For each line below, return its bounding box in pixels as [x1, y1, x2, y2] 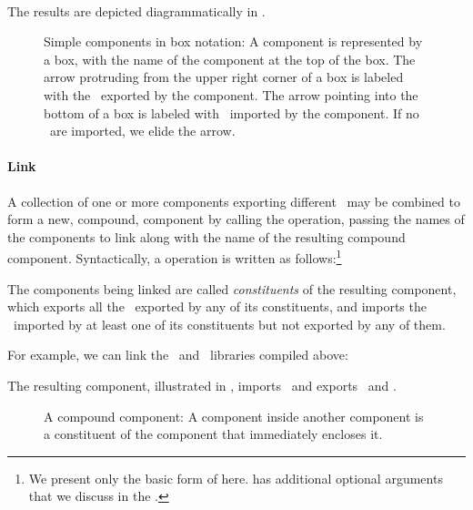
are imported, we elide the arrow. [49, 121, 236, 140]
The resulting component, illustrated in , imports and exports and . [7, 375, 397, 394]
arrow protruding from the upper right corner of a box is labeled [44, 67, 404, 87]
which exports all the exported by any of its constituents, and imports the [7, 297, 427, 316]
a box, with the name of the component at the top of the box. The [44, 49, 416, 68]
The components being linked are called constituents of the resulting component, [7, 279, 457, 298]
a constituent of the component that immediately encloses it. [44, 424, 383, 444]
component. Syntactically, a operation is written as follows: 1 [7, 246, 342, 267]
